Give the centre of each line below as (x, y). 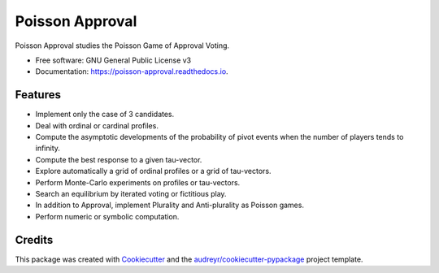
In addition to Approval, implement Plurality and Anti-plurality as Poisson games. (170, 205)
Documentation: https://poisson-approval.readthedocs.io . (132, 71)
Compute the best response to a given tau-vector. (119, 159)
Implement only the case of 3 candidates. (105, 115)
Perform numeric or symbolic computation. (107, 216)
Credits (34, 240)
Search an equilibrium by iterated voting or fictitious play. (131, 193)
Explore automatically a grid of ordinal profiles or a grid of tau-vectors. (153, 171)
